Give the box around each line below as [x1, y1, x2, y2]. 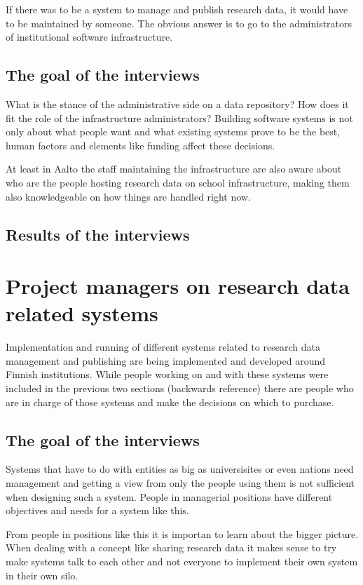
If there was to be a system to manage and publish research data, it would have [6, 2, 348, 16]
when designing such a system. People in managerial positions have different [6, 489, 333, 504]
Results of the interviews [6, 223, 190, 245]
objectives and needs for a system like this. [6, 503, 189, 518]
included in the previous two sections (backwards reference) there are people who [6, 381, 354, 396]
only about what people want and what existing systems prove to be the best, [6, 124, 341, 139]
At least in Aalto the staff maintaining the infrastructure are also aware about [6, 161, 342, 176]
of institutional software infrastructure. [6, 29, 173, 44]
